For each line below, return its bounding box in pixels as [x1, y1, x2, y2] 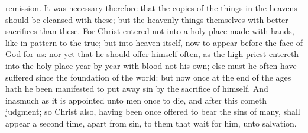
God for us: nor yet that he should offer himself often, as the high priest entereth [5, 48, 299, 60]
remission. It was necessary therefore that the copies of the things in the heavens [5, 2, 297, 14]
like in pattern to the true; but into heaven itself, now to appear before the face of [5, 36, 303, 48]
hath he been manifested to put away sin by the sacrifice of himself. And [5, 82, 268, 95]
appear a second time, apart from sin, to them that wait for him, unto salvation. [5, 117, 297, 129]
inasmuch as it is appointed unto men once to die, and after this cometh [5, 94, 267, 106]
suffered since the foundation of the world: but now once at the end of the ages [5, 71, 291, 83]
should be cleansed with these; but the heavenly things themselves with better [5, 13, 288, 25]
